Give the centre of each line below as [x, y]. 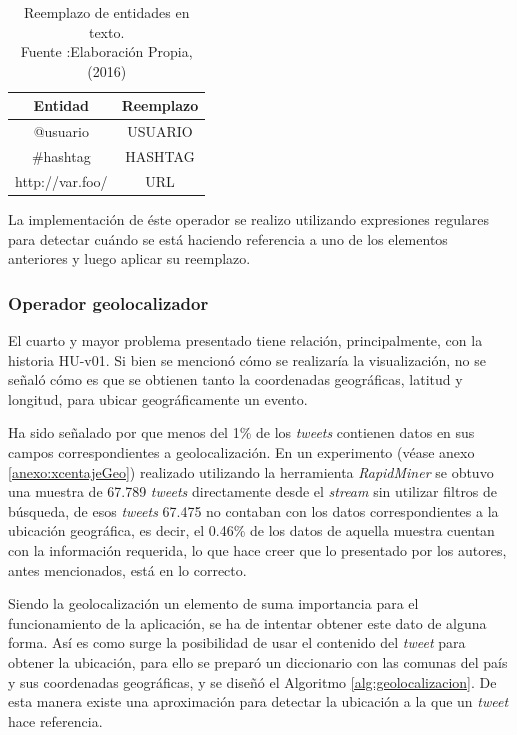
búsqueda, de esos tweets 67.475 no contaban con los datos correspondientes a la [253, 510]
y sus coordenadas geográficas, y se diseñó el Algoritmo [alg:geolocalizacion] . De [252, 681]
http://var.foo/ [61, 180]
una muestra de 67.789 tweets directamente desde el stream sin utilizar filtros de [253, 491]
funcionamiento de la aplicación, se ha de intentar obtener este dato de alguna [247, 622]
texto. [106, 31]
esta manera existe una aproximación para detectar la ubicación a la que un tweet [258, 701]
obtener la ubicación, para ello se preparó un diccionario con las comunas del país [258, 661]
